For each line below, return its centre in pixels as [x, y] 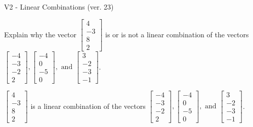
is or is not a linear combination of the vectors [177, 34]
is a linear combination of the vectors [88, 106]
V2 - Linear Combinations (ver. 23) [59, 7]
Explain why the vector [40, 34]
